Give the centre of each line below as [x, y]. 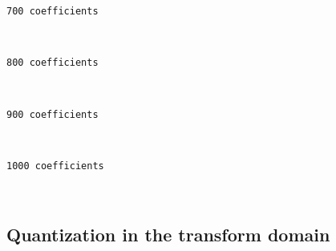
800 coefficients [53, 63]
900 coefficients [53, 114]
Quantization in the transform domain [168, 235]
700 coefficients [53, 11]
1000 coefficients [55, 166]
